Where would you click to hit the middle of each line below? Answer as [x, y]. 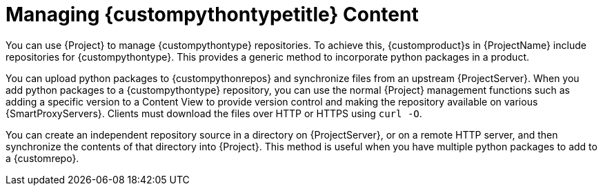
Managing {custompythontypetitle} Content [212, 14]
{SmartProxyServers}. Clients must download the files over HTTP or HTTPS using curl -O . [214, 113]
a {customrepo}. [42, 158]
